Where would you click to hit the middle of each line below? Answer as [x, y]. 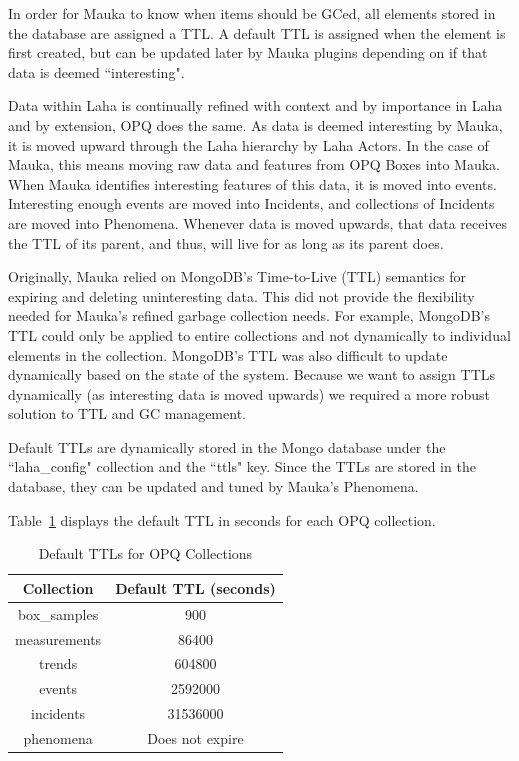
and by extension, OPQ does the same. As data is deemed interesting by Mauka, [255, 124]
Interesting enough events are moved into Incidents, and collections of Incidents [251, 203]
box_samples [58, 613]
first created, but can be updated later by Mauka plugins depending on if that [248, 52]
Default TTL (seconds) [195, 587]
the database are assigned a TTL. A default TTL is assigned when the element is [257, 32]
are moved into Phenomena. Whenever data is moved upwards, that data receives [258, 222]
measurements [58, 638]
